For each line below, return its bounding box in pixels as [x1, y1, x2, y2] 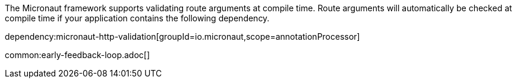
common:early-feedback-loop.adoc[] [5, 50, 150, 60]
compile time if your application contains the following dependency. [5, 13, 270, 23]
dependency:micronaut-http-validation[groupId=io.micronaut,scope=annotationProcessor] [5, 31, 360, 41]
